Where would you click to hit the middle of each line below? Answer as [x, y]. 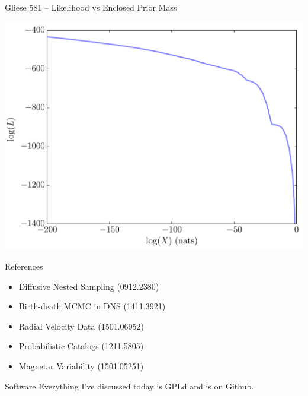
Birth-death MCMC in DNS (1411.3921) [92, 306]
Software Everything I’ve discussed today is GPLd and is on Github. [129, 386]
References [24, 266]
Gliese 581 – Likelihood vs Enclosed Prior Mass [91, 7]
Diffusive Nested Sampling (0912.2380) [89, 286]
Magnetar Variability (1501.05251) [81, 366]
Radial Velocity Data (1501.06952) [81, 326]
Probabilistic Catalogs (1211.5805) [81, 346]
